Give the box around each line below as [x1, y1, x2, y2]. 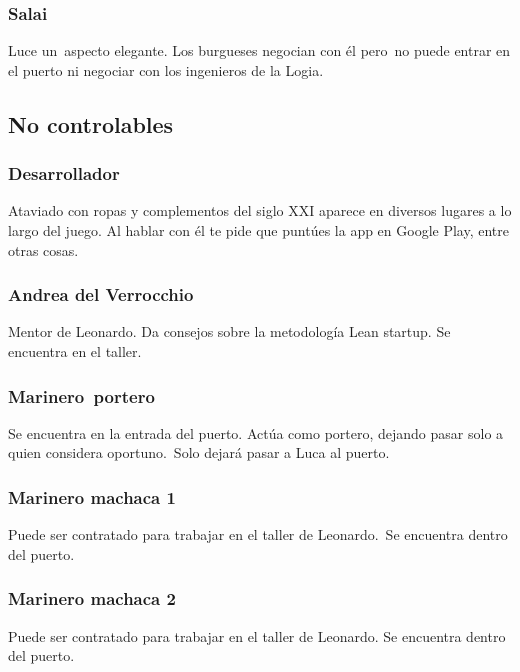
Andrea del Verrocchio [8, 282, 194, 307]
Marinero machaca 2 [8, 586, 176, 611]
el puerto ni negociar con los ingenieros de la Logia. [8, 59, 324, 80]
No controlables [8, 108, 174, 139]
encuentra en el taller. [8, 341, 142, 361]
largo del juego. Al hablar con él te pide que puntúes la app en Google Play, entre [8, 220, 510, 240]
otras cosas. [8, 239, 79, 260]
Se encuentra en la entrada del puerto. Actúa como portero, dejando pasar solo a [8, 422, 504, 443]
